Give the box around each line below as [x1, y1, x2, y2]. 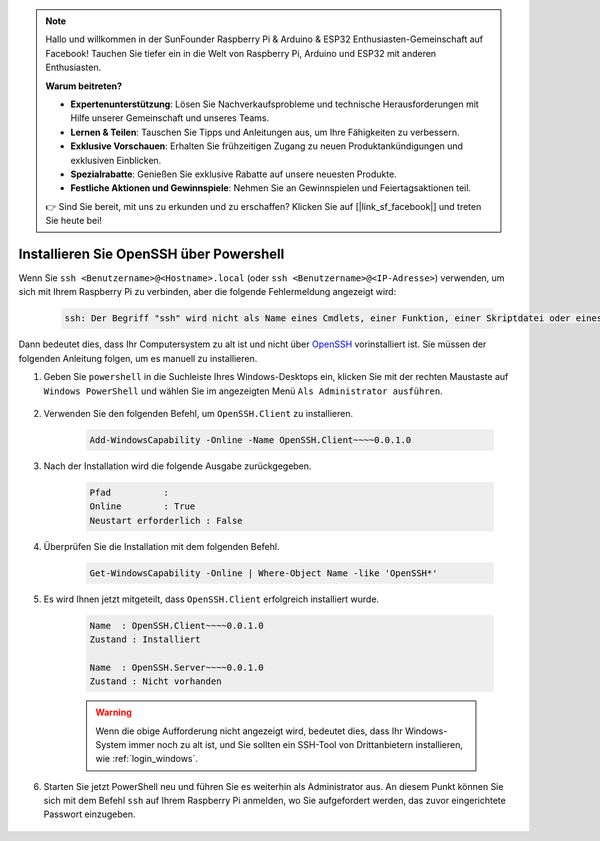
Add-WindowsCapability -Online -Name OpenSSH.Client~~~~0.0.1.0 [89, 434, 412, 445]
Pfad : [89, 486, 170, 498]
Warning [95, 706, 132, 719]
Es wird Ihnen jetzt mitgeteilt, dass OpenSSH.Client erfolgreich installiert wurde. [43, 593, 380, 605]
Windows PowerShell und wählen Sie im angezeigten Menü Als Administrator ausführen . [43, 385, 444, 397]
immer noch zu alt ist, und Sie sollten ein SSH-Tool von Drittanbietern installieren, [128, 738, 464, 750]
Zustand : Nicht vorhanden [89, 676, 222, 687]
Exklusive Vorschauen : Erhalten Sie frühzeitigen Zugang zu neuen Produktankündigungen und [70, 140, 464, 152]
